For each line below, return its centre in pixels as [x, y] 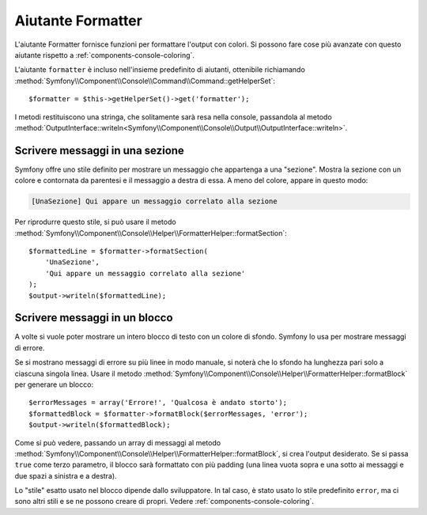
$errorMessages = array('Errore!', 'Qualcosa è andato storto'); [158, 403]
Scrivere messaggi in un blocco [94, 318]
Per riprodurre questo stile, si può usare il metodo [96, 222]
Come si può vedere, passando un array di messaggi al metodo [118, 442]
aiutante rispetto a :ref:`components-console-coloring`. [105, 55]
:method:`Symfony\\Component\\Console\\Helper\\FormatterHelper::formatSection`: [151, 233]
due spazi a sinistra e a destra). [66, 475]
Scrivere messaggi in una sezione [100, 150]
